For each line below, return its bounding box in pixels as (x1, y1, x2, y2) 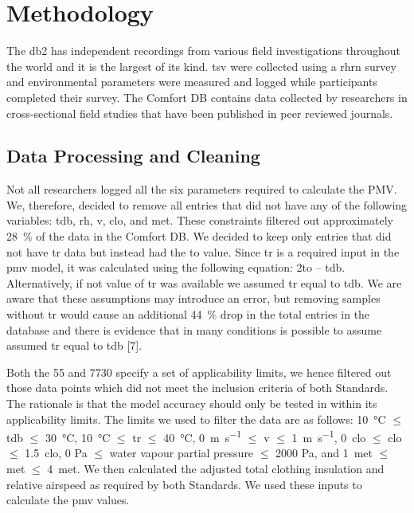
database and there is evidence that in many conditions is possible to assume (6, 321, 382, 338)
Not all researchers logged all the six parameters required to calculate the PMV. (6, 181, 397, 198)
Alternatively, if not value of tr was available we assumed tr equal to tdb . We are (6, 274, 402, 291)
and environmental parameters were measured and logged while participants (6, 73, 377, 90)
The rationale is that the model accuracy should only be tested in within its (6, 395, 377, 412)
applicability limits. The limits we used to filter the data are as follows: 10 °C (6, 410, 386, 427)
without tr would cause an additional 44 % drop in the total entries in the (6, 306, 370, 323)
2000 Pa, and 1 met (275, 444, 373, 461)
